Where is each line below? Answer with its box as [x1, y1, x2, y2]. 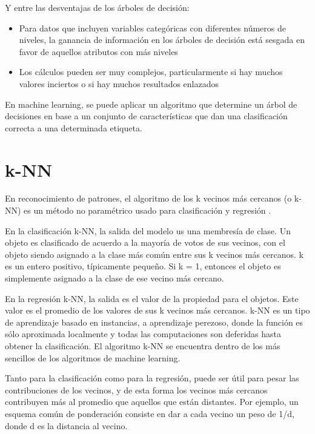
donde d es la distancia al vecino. [5, 419, 128, 432]
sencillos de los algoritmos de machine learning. [5, 351, 181, 364]
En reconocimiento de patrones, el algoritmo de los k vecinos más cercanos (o [5, 192, 292, 205]
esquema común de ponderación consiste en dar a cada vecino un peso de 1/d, [5, 407, 294, 419]
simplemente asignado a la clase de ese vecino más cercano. [5, 272, 224, 284]
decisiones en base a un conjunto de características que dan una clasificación [5, 110, 288, 122]
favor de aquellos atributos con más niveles [19, 45, 178, 58]
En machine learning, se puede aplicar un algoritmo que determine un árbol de [5, 97, 297, 110]
